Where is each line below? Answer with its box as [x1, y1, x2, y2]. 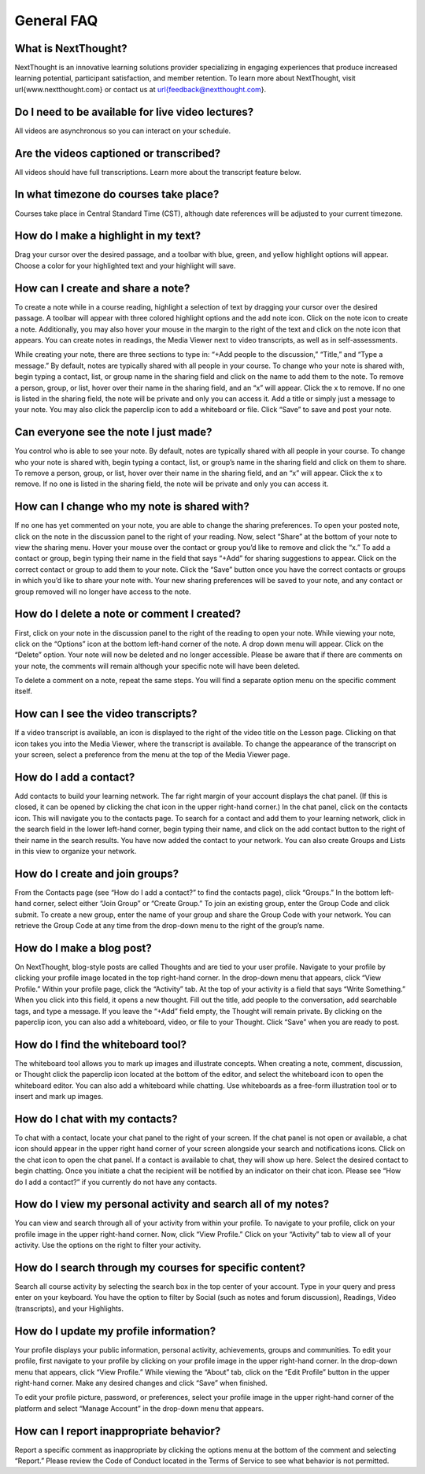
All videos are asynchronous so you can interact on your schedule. [14, 126, 231, 136]
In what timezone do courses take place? [14, 187, 220, 201]
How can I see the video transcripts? [14, 707, 198, 721]
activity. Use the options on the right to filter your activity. [14, 1241, 201, 1250]
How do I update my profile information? [14, 1324, 216, 1338]
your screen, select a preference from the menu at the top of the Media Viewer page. [14, 750, 290, 759]
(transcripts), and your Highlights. [14, 1304, 124, 1313]
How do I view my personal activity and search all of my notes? [14, 1197, 330, 1211]
